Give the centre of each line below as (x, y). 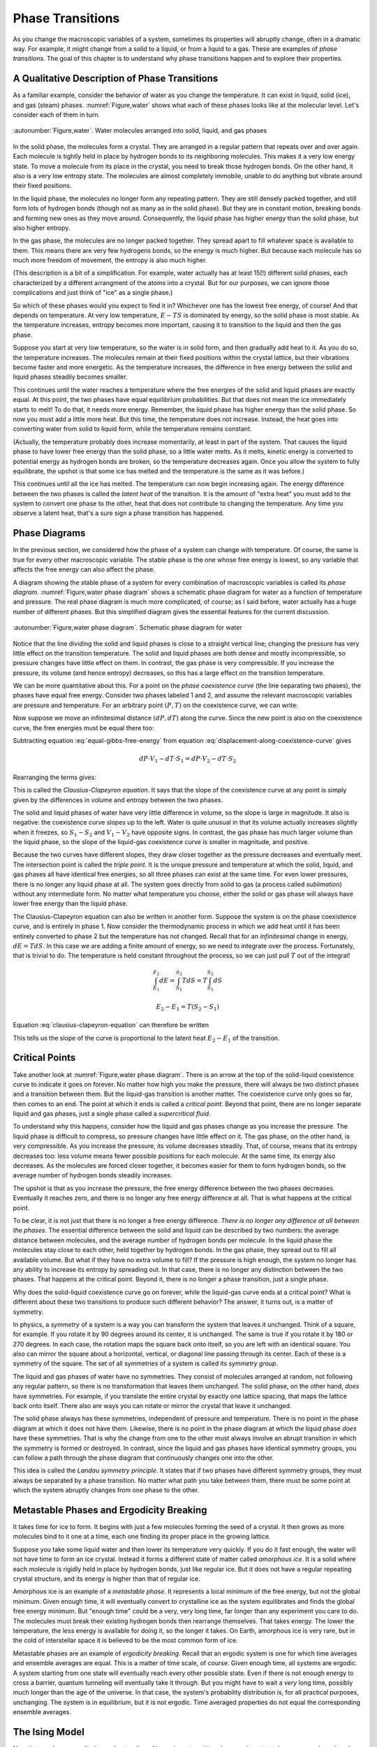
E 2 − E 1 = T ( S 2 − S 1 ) (188, 1008)
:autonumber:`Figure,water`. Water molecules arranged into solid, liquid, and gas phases (140, 131)
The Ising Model (49, 1732)
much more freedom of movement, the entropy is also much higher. (110, 260)
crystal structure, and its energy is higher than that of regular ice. (106, 1579)
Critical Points (44, 1058)
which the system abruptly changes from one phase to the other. (106, 1490)
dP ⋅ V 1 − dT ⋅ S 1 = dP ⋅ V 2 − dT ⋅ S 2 (187, 760)
